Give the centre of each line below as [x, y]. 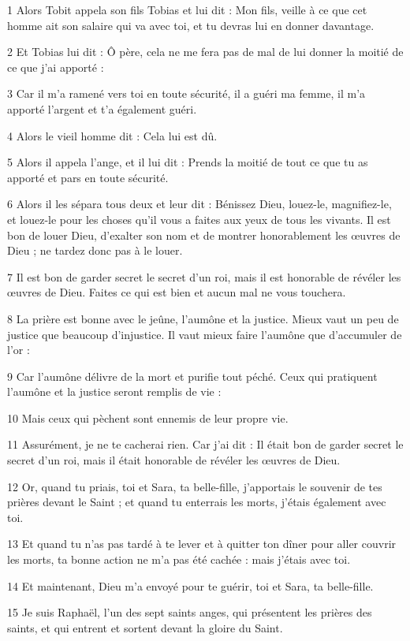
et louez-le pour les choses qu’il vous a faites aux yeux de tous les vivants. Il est [199, 219]
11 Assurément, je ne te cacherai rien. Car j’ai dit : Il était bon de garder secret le [205, 444]
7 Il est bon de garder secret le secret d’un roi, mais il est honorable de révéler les [204, 276]
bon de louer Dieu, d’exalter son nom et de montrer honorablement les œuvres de [204, 235]
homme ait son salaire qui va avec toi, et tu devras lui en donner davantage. [191, 25]
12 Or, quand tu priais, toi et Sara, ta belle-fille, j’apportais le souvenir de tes [195, 486]
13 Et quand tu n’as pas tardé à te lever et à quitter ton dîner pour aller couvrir [202, 544]
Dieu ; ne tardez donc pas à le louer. [95, 250]
